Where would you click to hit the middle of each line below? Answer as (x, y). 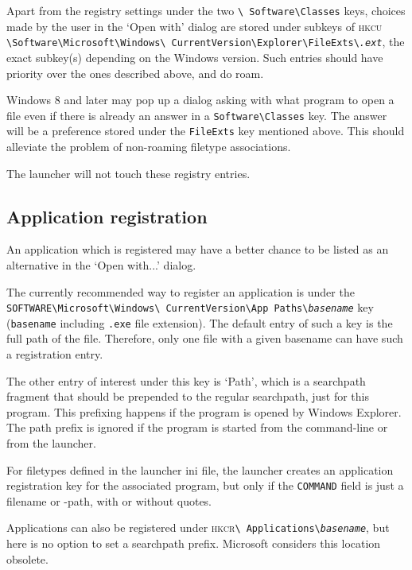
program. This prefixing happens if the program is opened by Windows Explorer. (204, 411)
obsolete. (27, 558)
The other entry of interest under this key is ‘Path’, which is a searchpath (186, 380)
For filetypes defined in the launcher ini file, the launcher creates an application (200, 469)
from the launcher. (51, 443)
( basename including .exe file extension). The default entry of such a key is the (200, 322)
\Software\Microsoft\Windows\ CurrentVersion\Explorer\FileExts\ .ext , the (206, 42)
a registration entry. (55, 354)
